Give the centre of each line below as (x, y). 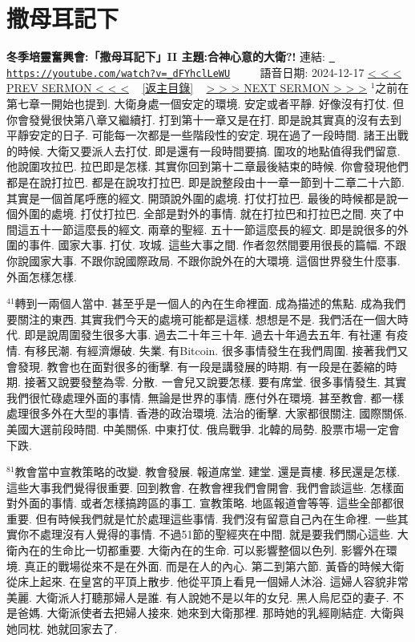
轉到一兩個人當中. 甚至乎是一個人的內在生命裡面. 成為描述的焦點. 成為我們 (210, 303)
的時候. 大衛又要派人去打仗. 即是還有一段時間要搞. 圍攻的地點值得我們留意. (203, 150)
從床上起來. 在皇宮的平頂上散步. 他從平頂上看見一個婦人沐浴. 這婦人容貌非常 (207, 581)
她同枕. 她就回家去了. (62, 629)
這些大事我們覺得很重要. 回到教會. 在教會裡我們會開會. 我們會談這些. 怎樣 (200, 487)
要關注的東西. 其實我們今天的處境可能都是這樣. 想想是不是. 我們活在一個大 (202, 319)
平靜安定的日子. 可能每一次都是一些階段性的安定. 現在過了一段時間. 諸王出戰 (207, 135)
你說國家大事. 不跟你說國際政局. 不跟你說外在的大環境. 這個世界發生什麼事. (203, 260)
